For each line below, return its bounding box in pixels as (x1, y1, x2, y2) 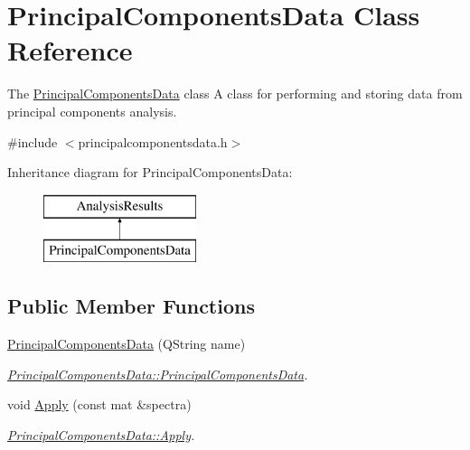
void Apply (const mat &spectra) (7, 395, 192, 414)
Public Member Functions (7, 292, 255, 320)
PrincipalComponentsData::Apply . (7, 425, 195, 444)
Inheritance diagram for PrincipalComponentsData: (7, 163, 293, 182)
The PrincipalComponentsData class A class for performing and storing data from (7, 84, 463, 103)
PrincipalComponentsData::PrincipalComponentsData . (7, 364, 308, 383)
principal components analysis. (7, 101, 177, 120)
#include (7, 132, 58, 151)
